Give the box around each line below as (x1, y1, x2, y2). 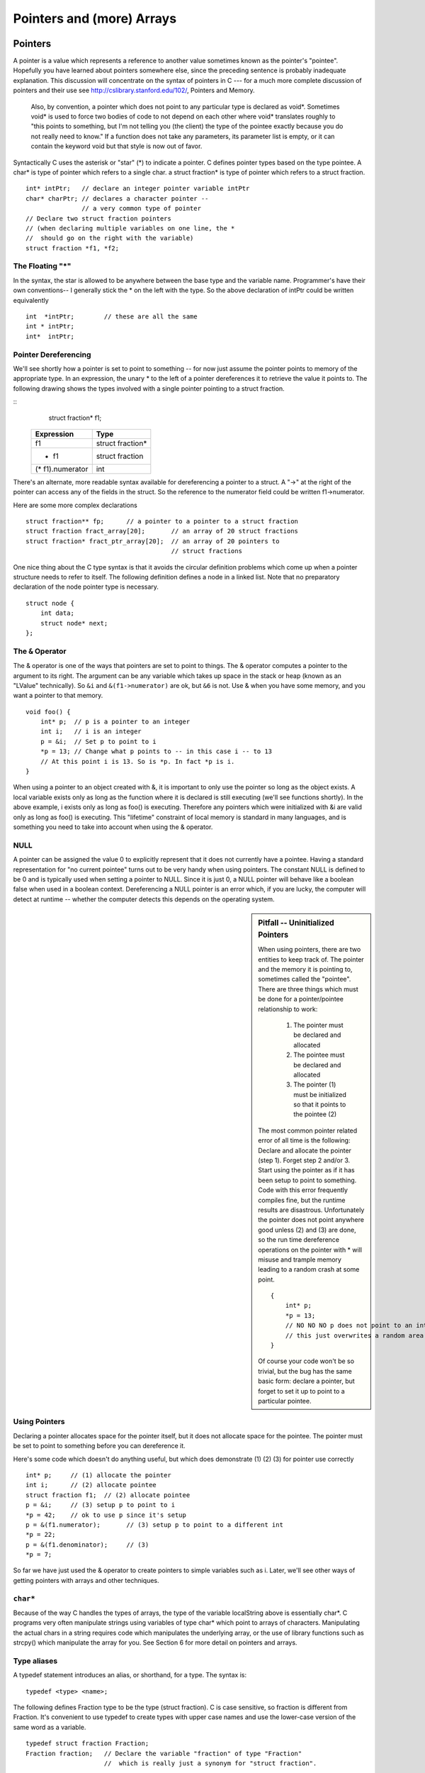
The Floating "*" (13, 261, 72, 271)
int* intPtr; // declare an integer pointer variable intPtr (25, 184, 250, 193)
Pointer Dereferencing (13, 350, 91, 360)
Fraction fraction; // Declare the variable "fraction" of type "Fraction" (25, 1749, 302, 1757)
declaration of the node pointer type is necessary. (13, 582, 159, 591)
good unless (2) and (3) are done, (258, 1225, 357, 1234)
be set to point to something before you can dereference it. (13, 1442, 186, 1450)
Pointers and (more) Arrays (13, 11, 177, 26)
